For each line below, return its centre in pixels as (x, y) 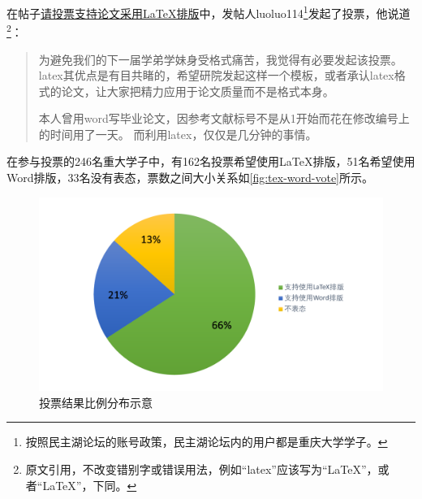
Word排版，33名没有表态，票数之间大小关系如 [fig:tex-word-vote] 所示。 (190, 178)
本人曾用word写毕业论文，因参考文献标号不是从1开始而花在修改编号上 (224, 118)
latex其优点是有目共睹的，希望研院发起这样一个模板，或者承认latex (216, 75)
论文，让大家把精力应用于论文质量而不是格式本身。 (198, 91)
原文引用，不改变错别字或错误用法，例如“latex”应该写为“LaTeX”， (202, 469)
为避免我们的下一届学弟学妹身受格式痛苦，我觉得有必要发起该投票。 (220, 59)
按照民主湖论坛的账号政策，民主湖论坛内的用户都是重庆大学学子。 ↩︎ (207, 442)
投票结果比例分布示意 (96, 402)
